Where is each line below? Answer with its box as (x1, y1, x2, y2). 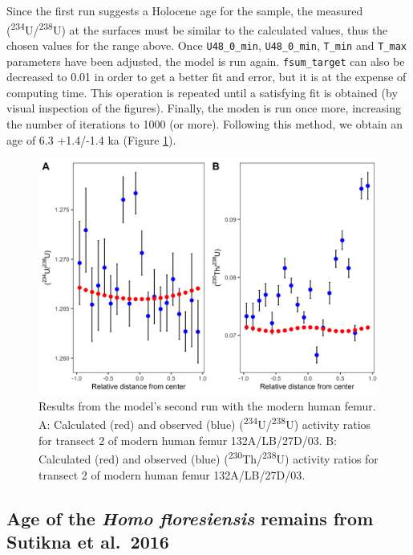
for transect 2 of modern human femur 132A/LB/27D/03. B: (38, 431, 338, 448)
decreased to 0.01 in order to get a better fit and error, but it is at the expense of (6, 68, 407, 85)
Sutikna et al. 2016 (6, 528, 169, 553)
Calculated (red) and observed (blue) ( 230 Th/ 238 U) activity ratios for (38, 448, 379, 467)
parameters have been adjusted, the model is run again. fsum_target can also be (6, 52, 405, 69)
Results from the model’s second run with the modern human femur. (38, 397, 376, 414)
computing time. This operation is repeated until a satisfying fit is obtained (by (6, 84, 398, 100)
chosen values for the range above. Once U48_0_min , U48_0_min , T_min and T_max (6, 36, 407, 53)
